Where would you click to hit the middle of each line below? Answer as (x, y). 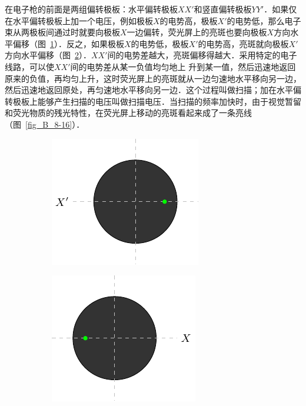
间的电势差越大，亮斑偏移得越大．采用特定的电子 (202, 55)
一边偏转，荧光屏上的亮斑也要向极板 (197, 32)
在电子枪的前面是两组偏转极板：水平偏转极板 (91, 9)
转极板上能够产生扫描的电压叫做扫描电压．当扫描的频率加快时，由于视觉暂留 (153, 101)
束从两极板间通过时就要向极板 (62, 32)
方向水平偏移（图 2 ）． (48, 55)
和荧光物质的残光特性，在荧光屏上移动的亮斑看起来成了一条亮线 (128, 113)
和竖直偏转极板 (223, 9)
